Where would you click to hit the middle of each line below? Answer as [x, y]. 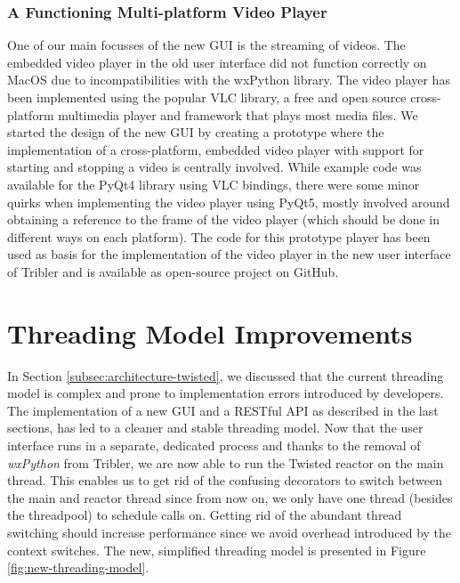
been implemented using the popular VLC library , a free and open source [207, 97]
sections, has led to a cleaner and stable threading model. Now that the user [215, 428]
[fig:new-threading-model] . [78, 567]
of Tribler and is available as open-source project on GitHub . [173, 271]
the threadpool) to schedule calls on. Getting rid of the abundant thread [205, 515]
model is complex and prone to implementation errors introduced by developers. [226, 393]
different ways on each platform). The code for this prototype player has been [219, 236]
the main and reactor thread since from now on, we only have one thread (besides [230, 497]
